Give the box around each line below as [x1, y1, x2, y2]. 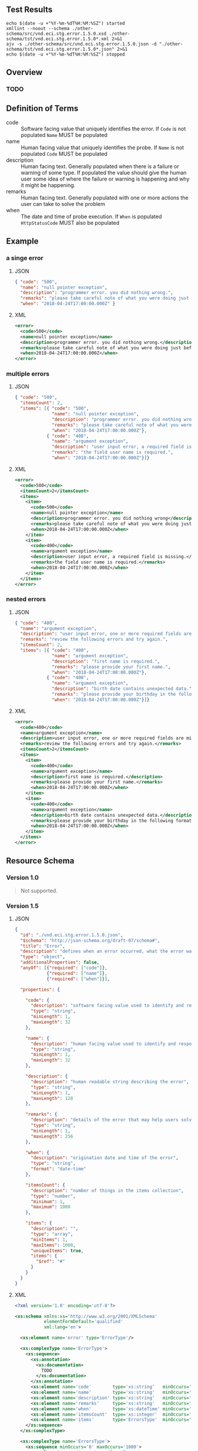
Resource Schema [6, 856, 75, 866]
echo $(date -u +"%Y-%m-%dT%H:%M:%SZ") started [6, 20, 126, 26]
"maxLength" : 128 [30, 1095, 74, 1101]
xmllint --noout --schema [6, 25, 70, 31]
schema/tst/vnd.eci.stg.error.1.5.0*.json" [6, 46, 115, 52]
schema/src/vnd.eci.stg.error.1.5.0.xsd [6, 31, 107, 37]
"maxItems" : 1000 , [30, 1242, 76, 1248]
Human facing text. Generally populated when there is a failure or [21, 162, 180, 170]
